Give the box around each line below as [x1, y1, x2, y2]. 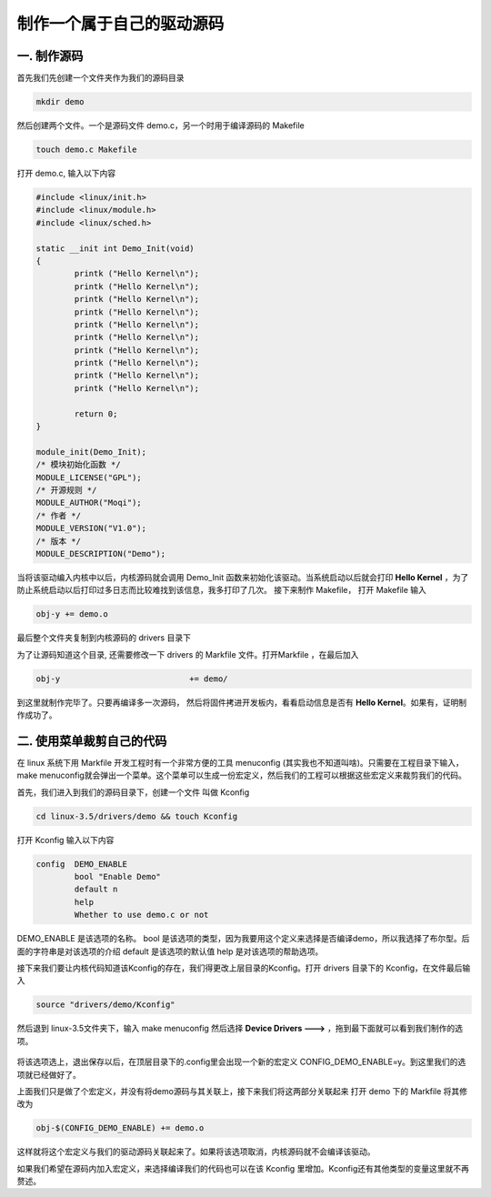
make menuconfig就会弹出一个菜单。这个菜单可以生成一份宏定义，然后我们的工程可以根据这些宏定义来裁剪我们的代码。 [16, 769, 467, 781]
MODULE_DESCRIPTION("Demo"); [35, 548, 166, 558]
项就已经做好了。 [16, 1069, 81, 1080]
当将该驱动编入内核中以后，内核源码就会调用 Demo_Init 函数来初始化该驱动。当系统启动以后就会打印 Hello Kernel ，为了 [16, 571, 469, 582]
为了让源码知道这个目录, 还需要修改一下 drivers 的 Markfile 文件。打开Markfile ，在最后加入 [16, 649, 359, 659]
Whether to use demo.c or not [74, 910, 209, 920]
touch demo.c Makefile [35, 145, 137, 155]
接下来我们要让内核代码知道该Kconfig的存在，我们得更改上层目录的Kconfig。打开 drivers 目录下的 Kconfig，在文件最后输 [16, 962, 471, 973]
